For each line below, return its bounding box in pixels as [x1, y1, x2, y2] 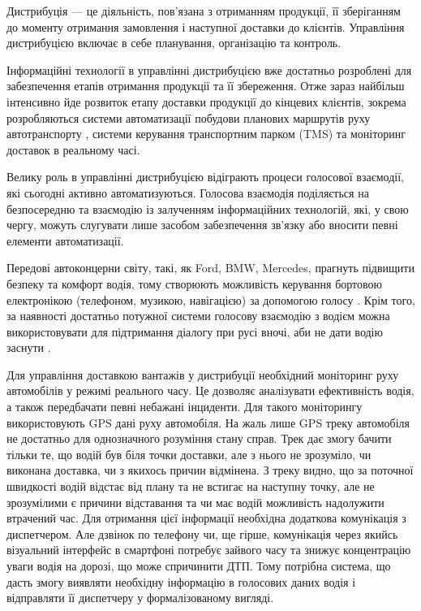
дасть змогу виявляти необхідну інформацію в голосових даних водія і [6, 573, 356, 590]
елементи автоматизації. [6, 232, 124, 249]
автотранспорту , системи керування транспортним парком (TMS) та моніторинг [6, 125, 406, 142]
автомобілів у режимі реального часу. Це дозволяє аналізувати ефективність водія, [6, 382, 415, 399]
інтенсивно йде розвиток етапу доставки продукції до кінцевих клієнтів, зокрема [6, 93, 406, 110]
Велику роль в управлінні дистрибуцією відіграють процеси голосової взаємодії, [6, 168, 404, 185]
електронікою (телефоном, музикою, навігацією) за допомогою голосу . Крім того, [6, 291, 415, 308]
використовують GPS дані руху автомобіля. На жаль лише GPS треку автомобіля [6, 414, 410, 431]
